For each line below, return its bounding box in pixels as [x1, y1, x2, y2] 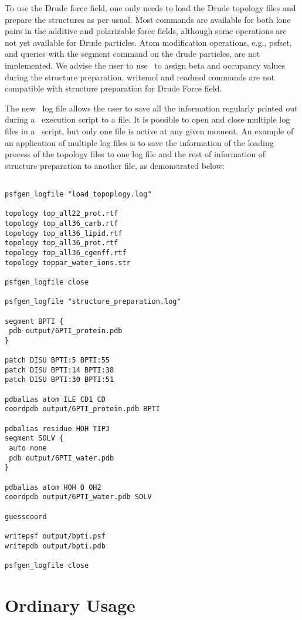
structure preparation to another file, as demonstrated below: [5, 159, 225, 171]
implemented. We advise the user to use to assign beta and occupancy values [5, 59, 286, 71]
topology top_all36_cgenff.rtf [5, 248, 127, 257]
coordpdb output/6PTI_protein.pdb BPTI [5, 405, 160, 414]
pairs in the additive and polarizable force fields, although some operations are [5, 25, 287, 37]
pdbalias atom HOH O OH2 [5, 483, 101, 492]
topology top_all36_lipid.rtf [5, 229, 123, 238]
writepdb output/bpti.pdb [5, 541, 106, 550]
